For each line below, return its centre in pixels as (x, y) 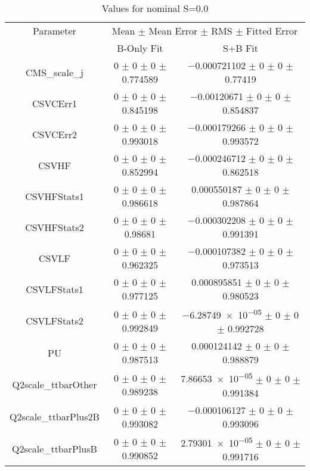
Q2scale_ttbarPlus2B (55, 417)
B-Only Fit (140, 48)
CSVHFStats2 (55, 227)
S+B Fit (241, 48)
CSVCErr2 (54, 134)
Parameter (55, 31)
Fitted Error (272, 31)
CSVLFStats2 (55, 321)
